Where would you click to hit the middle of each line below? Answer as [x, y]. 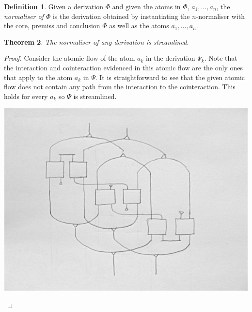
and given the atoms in [146, 6]
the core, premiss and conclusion [52, 25]
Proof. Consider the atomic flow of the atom [70, 58]
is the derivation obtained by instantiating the [121, 16]
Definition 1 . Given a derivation [54, 6]
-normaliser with [220, 16]
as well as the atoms [139, 25]
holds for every [26, 96]
